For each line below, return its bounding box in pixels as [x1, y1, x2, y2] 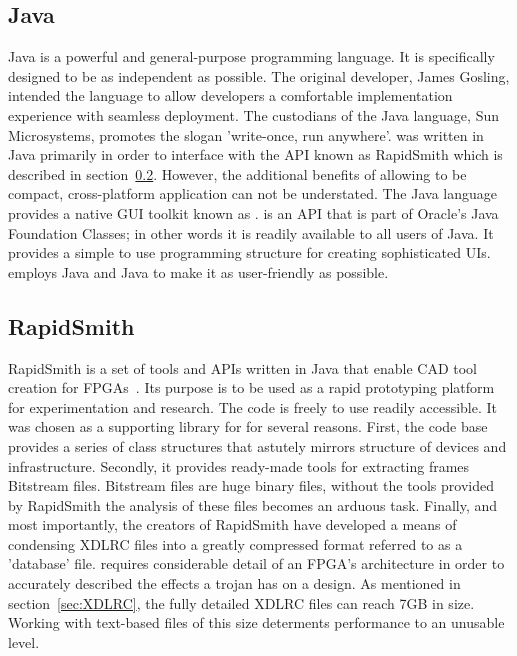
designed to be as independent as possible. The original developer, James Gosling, [8, 65, 510, 86]
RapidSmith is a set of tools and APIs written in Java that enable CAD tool [8, 357, 477, 378]
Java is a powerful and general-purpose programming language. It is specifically [8, 46, 495, 67]
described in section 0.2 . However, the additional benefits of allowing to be [8, 163, 467, 184]
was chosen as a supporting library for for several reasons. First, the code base [8, 416, 488, 437]
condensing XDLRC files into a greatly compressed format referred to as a [8, 533, 463, 554]
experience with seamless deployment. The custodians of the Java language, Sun [8, 104, 499, 125]
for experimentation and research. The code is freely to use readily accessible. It [8, 396, 498, 417]
